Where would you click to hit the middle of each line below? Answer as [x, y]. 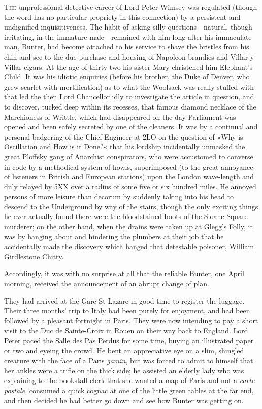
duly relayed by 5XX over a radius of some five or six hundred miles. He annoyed [130, 186]
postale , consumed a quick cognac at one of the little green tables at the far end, [129, 390]
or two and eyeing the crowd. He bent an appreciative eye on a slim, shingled [124, 350]
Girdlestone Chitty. [34, 256]
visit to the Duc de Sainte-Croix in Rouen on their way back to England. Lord [126, 330]
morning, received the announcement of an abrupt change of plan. [107, 283]
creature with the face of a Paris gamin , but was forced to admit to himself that [129, 360]
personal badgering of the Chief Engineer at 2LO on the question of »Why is [124, 136]
